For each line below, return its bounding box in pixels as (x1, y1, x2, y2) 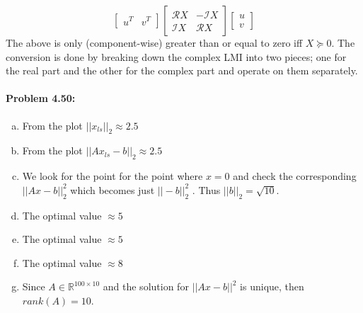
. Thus (192, 182, 221, 197)
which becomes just (70, 182, 155, 197)
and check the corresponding (233, 169, 357, 183)
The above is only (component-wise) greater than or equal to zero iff (6, 35, 303, 50)
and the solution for (103, 279, 189, 294)
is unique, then (240, 279, 304, 294)
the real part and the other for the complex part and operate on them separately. (6, 63, 358, 78)
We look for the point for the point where (22, 169, 203, 183)
